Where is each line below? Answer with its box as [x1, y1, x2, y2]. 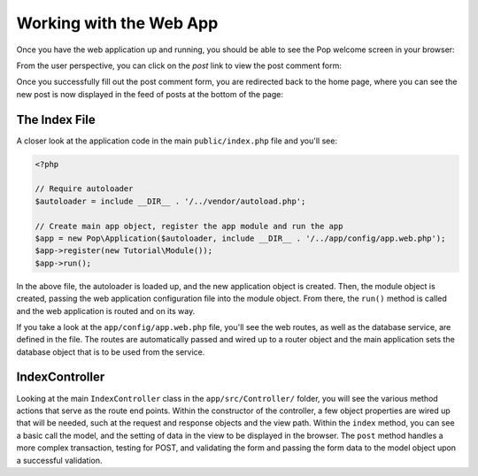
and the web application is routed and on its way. [16, 305, 196, 316]
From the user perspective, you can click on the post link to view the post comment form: [16, 60, 343, 71]
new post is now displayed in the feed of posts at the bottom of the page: [16, 88, 283, 99]
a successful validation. [16, 455, 103, 465]
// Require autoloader [35, 184, 134, 194]
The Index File [16, 111, 96, 127]
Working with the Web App [16, 13, 219, 33]
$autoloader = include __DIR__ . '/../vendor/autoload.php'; [35, 196, 306, 206]
